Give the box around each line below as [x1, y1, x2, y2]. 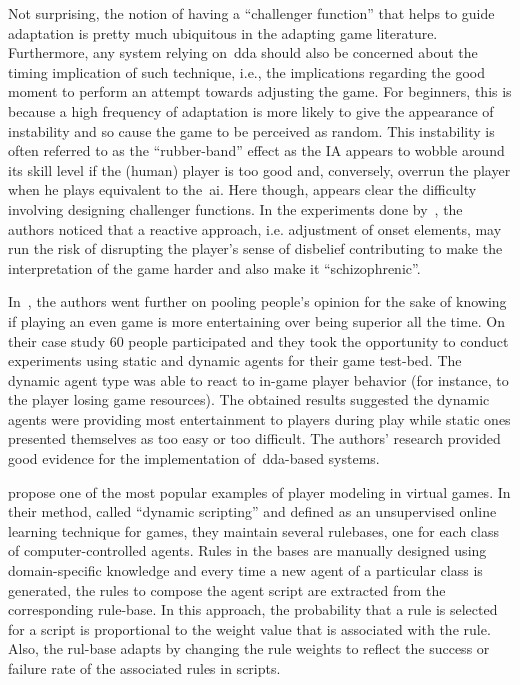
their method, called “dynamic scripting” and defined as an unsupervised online [8, 501, 497, 522]
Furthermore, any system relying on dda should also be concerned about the [8, 42, 478, 63]
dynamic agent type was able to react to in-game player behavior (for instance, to [8, 369, 509, 390]
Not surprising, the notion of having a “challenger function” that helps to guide [8, 3, 495, 23]
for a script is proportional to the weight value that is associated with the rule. [8, 618, 491, 639]
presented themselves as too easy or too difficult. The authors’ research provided [8, 428, 501, 449]
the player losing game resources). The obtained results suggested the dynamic [8, 389, 490, 410]
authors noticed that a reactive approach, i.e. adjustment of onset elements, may [8, 218, 502, 239]
